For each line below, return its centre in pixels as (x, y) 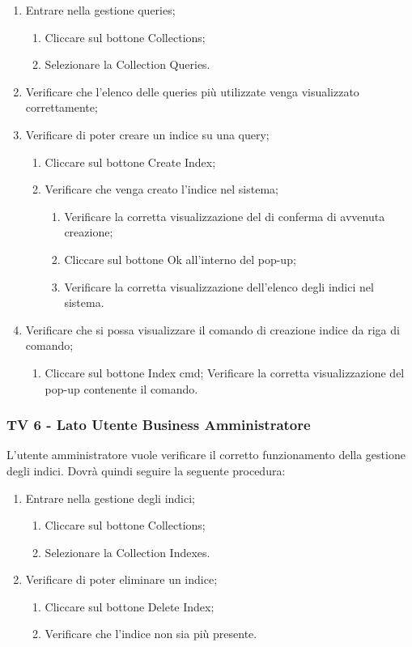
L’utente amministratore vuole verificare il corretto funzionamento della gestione (206, 455)
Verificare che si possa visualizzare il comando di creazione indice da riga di (212, 329)
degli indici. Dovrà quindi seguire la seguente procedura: (146, 470)
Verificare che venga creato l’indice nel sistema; (161, 189)
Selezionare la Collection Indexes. (127, 552)
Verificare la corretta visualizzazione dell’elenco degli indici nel (219, 286)
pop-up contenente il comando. (121, 388)
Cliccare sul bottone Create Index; (130, 162)
